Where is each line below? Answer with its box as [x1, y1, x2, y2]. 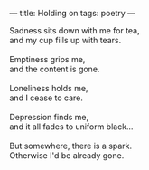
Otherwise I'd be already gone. [9, 150, 125, 161]
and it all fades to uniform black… [9, 121, 134, 132]
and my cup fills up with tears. [9, 35, 122, 45]
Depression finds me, [9, 112, 89, 122]
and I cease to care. [9, 92, 83, 103]
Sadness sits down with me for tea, [9, 25, 140, 35]
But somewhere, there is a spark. [9, 140, 133, 151]
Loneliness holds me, [9, 83, 88, 93]
